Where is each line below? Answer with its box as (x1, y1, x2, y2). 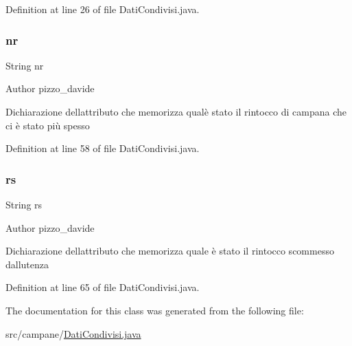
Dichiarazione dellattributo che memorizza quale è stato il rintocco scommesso (5, 244, 334, 258)
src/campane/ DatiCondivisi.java (5, 326, 141, 340)
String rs (5, 197, 43, 211)
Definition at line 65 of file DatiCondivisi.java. (5, 280, 200, 294)
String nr (5, 58, 44, 72)
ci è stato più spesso (5, 118, 90, 132)
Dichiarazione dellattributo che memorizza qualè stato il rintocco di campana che (5, 105, 347, 118)
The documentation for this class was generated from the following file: (5, 303, 304, 317)
